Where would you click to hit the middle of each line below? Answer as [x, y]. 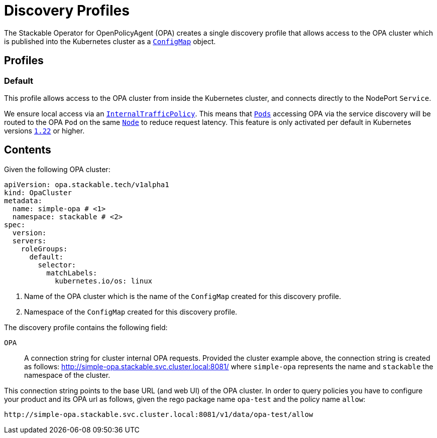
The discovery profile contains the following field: [86, 327]
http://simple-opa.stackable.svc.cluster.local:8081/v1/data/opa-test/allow [159, 414]
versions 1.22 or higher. [44, 130]
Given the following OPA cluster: [57, 169]
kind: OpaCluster [38, 192]
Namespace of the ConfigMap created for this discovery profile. [131, 312]
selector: [57, 265]
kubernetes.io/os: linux [104, 281]
